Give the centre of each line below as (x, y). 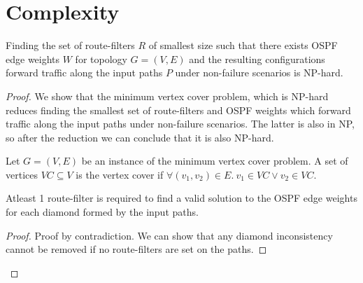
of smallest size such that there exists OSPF (243, 45)
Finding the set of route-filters (70, 45)
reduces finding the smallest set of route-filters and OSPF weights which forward (178, 110)
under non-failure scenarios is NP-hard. (259, 73)
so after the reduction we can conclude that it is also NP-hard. (140, 137)
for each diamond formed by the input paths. (102, 212)
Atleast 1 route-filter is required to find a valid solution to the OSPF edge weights (181, 198)
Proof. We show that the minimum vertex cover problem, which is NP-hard (167, 96)
